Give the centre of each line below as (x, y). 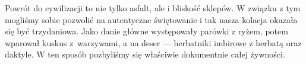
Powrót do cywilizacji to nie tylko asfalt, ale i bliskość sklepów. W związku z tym (153, 8)
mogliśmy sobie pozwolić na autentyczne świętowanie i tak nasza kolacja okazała (151, 19)
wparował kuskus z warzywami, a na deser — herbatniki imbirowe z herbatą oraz (153, 42)
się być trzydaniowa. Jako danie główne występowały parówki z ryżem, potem (146, 31)
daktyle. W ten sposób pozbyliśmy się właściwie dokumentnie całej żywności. (145, 54)
